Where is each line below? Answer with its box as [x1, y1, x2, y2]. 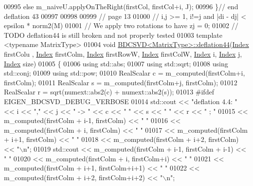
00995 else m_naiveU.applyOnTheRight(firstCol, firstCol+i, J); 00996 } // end [4, 1, 238, 11]
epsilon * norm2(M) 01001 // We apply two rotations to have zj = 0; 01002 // [4, 20, 238, 31]
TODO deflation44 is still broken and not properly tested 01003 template [4, 30, 222, 40]
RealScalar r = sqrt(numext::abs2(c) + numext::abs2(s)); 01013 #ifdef [4, 87, 214, 97]
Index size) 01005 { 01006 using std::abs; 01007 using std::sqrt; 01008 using [4, 58, 228, 68]
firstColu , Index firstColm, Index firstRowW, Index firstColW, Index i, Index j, [4, 48, 242, 59]
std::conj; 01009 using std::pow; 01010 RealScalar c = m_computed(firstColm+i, [4, 68, 245, 78]
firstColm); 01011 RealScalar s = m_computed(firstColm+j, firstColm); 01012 [4, 77, 237, 87]
